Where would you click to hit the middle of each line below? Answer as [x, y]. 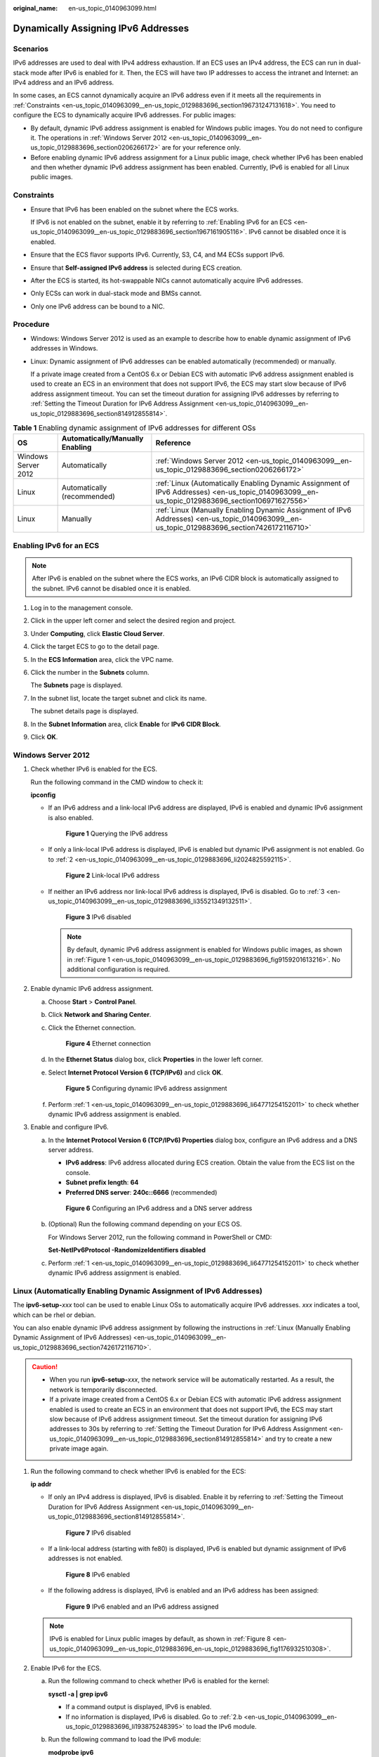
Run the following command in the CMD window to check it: [117, 782]
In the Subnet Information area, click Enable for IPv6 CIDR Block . [126, 724]
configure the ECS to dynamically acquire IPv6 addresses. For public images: [125, 115]
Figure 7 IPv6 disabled [98, 1533]
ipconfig [43, 795]
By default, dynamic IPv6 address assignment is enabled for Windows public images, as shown [205, 949]
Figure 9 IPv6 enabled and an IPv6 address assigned [142, 1607]
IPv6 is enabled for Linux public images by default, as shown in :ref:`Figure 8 [160, 1639]
